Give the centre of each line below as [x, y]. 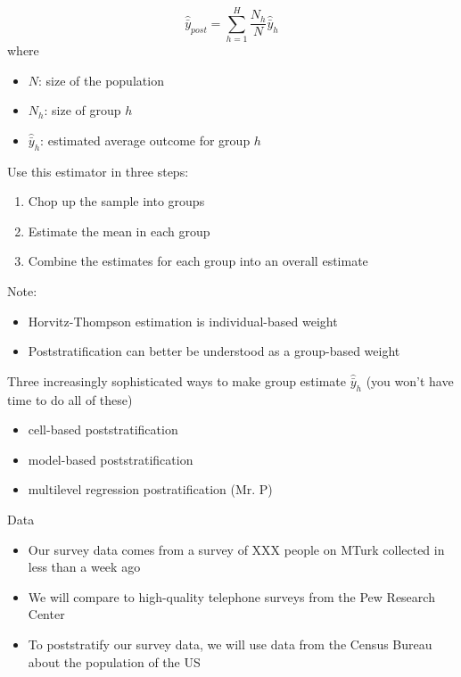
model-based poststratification [111, 459]
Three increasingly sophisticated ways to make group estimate [177, 380]
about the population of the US [114, 661]
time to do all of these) [70, 399]
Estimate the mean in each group [119, 231]
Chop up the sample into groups [116, 201]
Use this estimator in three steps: [98, 171]
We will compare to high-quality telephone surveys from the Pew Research [231, 596]
